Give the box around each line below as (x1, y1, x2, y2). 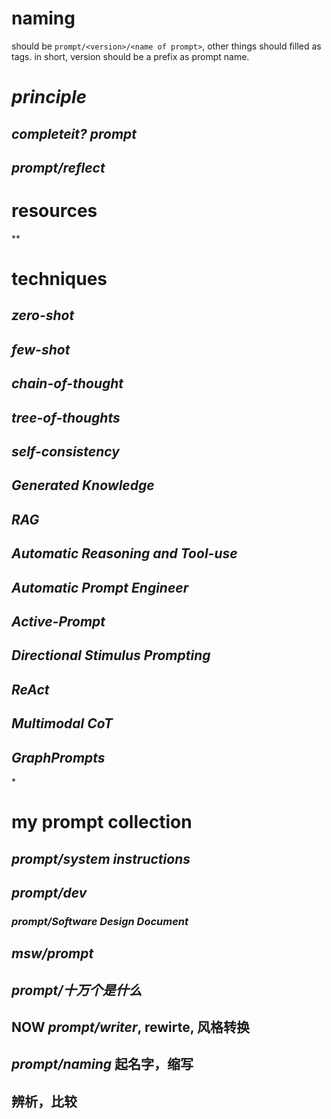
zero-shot (11, 307, 75, 324)
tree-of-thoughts (11, 409, 121, 426)
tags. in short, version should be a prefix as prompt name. (11, 50, 250, 62)
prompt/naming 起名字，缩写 (11, 1056, 194, 1073)
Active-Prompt (11, 613, 106, 630)
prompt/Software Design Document (11, 914, 189, 928)
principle (11, 86, 88, 109)
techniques (11, 268, 108, 291)
